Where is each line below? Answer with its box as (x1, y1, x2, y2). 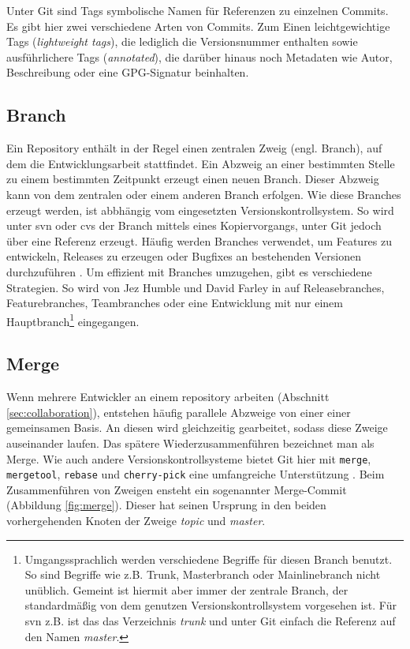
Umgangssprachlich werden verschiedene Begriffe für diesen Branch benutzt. (24, 550, 393, 567)
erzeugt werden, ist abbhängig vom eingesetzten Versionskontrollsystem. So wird (6, 201, 394, 218)
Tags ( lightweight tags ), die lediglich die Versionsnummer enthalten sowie (6, 33, 358, 50)
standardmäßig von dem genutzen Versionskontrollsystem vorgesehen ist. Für (24, 597, 397, 613)
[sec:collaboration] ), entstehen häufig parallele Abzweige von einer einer (6, 403, 351, 420)
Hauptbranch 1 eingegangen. (6, 310, 140, 329)
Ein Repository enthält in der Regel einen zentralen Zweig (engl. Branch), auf (6, 140, 382, 156)
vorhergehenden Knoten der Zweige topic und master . (6, 512, 266, 529)
